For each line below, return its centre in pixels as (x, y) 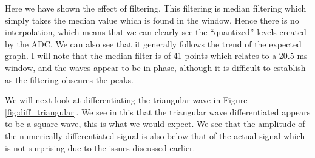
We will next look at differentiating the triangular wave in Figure (126, 100)
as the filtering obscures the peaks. (69, 79)
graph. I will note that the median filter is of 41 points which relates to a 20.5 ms (156, 56)
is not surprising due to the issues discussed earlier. (100, 147)
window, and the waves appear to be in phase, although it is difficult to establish (155, 67)
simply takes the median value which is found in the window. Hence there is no (152, 20)
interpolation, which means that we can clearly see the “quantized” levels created (156, 32)
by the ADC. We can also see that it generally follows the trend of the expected (153, 43)
